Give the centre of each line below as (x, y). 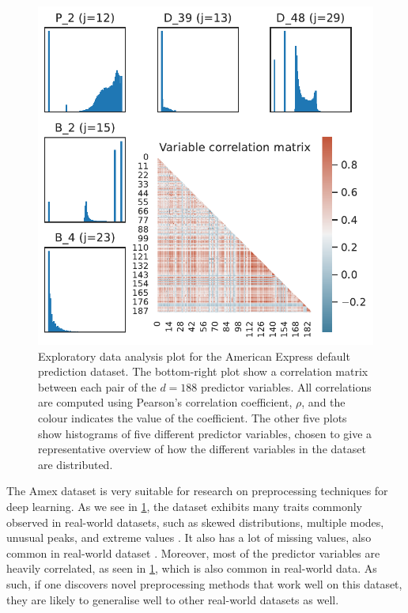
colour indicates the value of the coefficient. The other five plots (193, 418)
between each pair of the (97, 386)
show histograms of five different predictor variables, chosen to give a (205, 433)
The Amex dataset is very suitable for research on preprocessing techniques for (197, 491)
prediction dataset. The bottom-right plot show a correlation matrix (203, 371)
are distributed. (76, 464)
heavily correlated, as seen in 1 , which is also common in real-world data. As (192, 568)
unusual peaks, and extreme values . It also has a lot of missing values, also (189, 537)
